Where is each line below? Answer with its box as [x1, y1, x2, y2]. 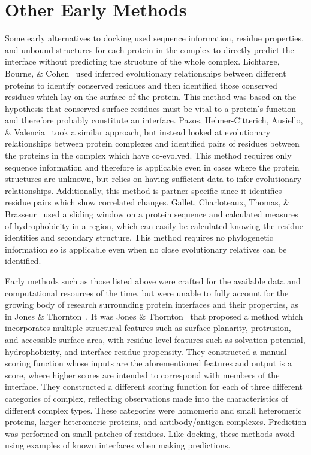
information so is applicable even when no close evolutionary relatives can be [5, 242, 287, 255]
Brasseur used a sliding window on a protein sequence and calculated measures [5, 208, 298, 220]
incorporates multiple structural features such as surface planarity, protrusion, [5, 321, 291, 334]
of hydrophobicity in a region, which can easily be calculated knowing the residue [5, 219, 304, 232]
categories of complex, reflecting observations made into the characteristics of [5, 392, 288, 404]
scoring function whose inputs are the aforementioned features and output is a [5, 357, 292, 369]
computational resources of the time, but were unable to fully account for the [5, 286, 289, 299]
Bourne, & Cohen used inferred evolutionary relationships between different [5, 66, 286, 79]
